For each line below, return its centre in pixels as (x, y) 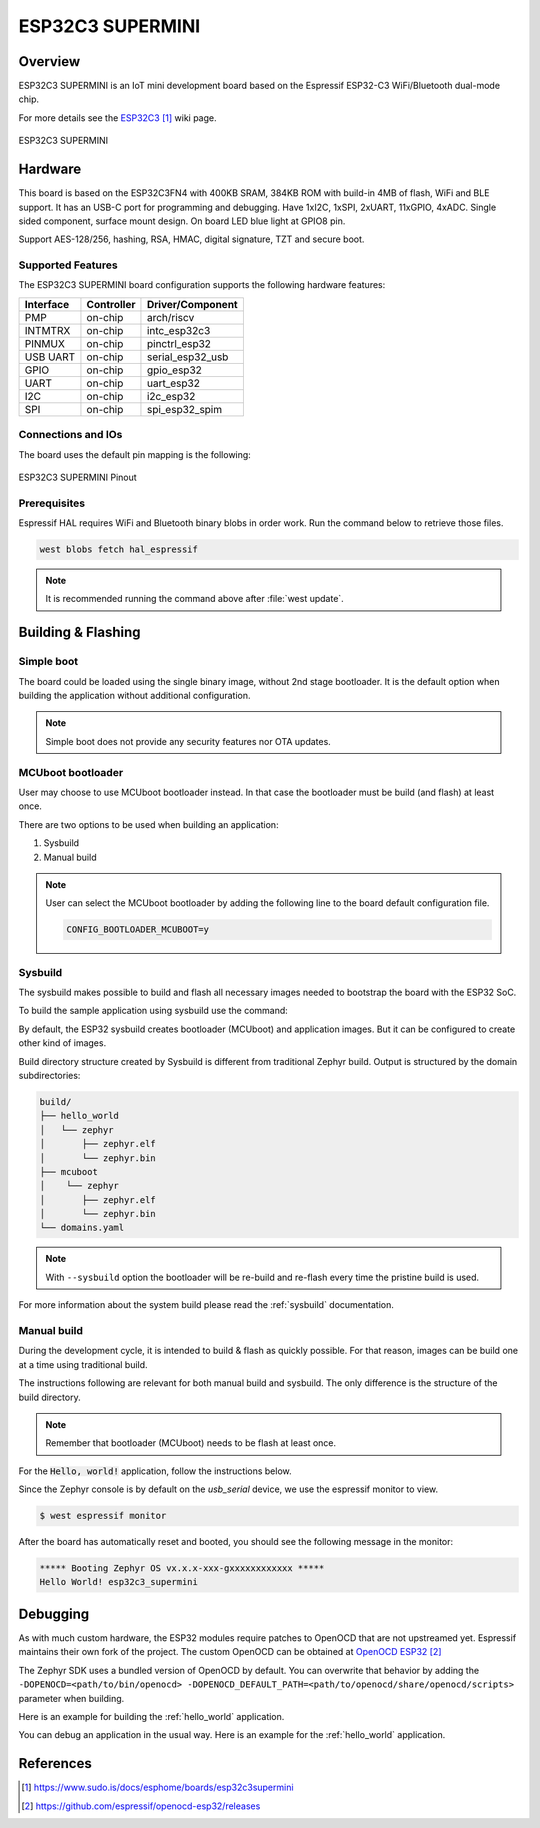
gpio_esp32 (174, 370)
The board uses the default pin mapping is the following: (135, 454)
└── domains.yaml (82, 1228)
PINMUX (44, 343)
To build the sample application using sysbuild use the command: (153, 1011)
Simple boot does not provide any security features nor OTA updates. (188, 741)
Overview (49, 61)
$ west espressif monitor (103, 1516)
